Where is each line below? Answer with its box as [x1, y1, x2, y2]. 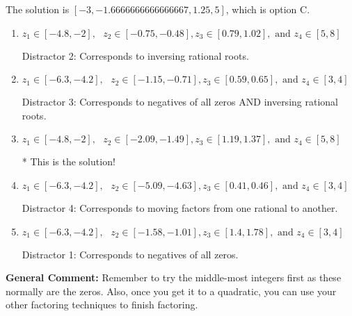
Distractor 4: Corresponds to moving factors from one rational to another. [22, 200, 338, 215]
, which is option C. [225, 2, 310, 16]
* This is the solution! [22, 154, 115, 169]
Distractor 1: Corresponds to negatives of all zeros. [22, 247, 239, 261]
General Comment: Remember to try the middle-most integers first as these [6, 270, 342, 285]
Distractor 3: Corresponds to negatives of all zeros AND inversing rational [22, 94, 338, 109]
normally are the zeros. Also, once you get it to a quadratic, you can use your [6, 283, 337, 298]
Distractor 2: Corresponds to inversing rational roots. [22, 48, 249, 63]
